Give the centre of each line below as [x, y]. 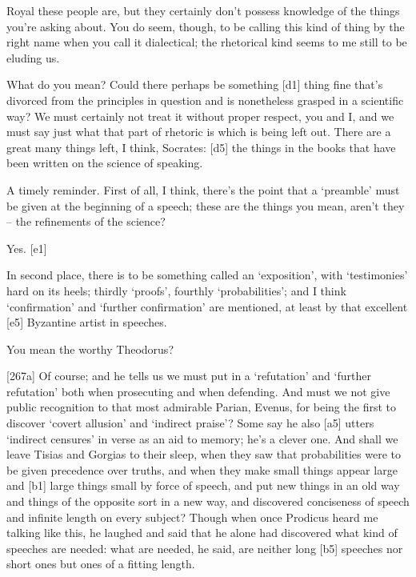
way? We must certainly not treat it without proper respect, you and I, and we [200, 116]
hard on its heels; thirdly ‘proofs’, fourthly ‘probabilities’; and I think [176, 290]
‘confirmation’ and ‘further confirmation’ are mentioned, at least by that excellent [207, 306]
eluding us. [33, 57]
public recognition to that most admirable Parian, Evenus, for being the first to [201, 407]
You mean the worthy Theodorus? [90, 349]
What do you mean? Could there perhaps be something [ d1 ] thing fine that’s [195, 84]
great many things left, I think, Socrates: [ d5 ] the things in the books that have [201, 147]
